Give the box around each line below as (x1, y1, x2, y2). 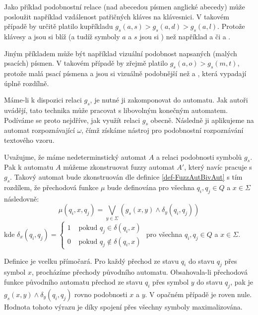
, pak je (230, 276, 254, 287)
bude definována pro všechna (107, 182, 194, 192)
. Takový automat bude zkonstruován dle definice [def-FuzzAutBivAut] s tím (10, 171, 243, 182)
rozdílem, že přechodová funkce (4, 182, 99, 192)
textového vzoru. (4, 134, 55, 145)
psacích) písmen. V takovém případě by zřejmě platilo (4, 58, 168, 68)
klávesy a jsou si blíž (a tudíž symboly (4, 31, 120, 41)
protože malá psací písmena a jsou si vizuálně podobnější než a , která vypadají (4, 68, 247, 78)
